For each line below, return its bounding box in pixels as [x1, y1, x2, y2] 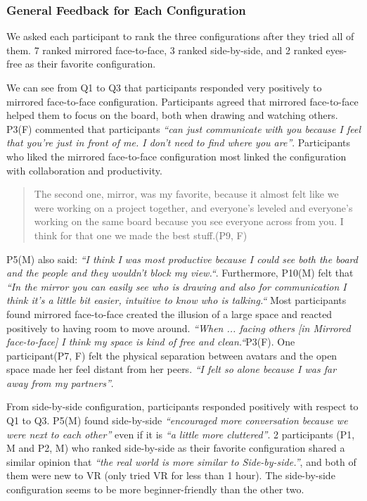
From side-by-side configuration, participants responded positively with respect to [6, 399, 359, 414]
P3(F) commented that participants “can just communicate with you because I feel [6, 121, 361, 136]
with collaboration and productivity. [6, 163, 162, 177]
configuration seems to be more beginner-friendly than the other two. [6, 482, 304, 497]
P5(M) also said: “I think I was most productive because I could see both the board [6, 251, 358, 266]
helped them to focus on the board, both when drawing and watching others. [6, 108, 338, 122]
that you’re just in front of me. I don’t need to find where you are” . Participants [6, 135, 351, 150]
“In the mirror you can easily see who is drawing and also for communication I [6, 279, 347, 293]
